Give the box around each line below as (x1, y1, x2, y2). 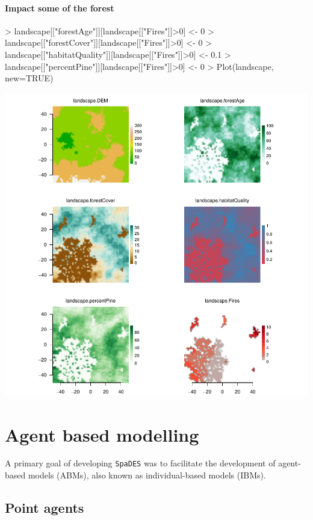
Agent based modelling (5, 422, 199, 446)
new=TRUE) (5, 72, 54, 84)
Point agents (5, 498, 84, 517)
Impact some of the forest (5, 1, 114, 14)
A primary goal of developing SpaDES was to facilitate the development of (5, 457, 276, 469)
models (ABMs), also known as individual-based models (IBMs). (28, 469, 266, 481)
